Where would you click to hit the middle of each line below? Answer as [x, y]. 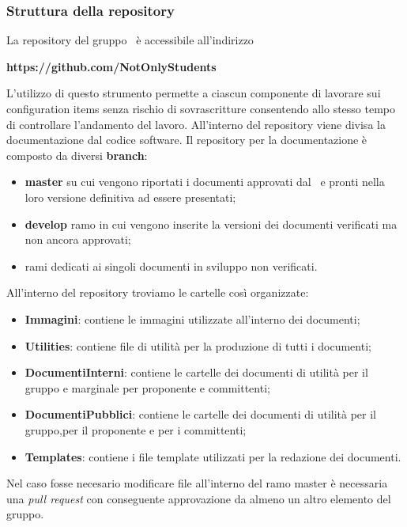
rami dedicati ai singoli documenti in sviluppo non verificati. [171, 265]
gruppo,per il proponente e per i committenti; [136, 429]
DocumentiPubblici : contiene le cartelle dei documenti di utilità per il [201, 414]
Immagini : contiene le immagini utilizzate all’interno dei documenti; [192, 318]
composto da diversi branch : [77, 155]
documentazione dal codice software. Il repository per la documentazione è [187, 140]
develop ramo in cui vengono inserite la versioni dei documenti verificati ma [211, 224]
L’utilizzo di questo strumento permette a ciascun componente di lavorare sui [194, 93]
